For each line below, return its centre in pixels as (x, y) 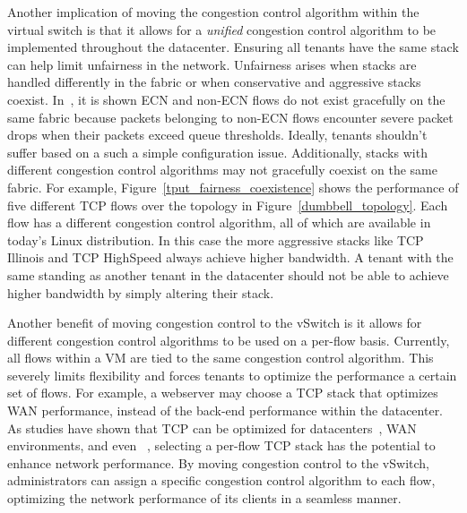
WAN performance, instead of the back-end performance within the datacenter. (225, 410)
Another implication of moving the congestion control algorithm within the (213, 12)
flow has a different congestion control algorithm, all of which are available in (219, 222)
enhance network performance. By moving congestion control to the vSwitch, (218, 462)
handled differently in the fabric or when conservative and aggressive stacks (214, 82)
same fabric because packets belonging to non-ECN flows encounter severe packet (230, 117)
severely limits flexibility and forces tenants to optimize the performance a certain (232, 375)
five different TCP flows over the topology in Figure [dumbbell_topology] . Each (228, 205)
